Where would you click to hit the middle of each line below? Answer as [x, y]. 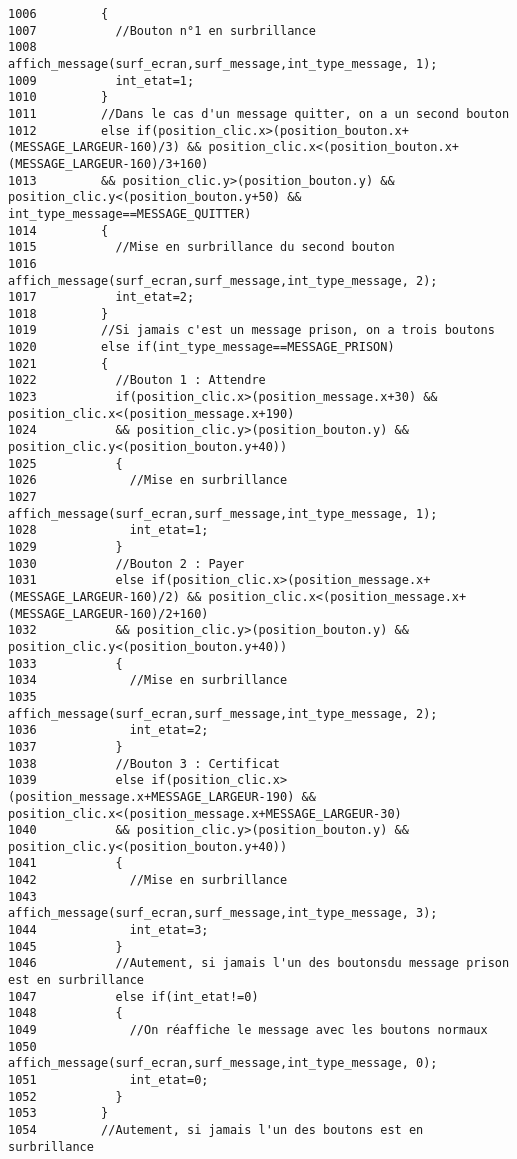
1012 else [69, 130]
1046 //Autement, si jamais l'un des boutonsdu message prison [259, 963]
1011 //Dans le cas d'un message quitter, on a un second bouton [259, 113]
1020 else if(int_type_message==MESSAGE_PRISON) [201, 347]
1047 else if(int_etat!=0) [133, 996]
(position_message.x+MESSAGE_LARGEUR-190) [151, 796]
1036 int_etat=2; [108, 730]
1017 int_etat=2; [101, 297]
